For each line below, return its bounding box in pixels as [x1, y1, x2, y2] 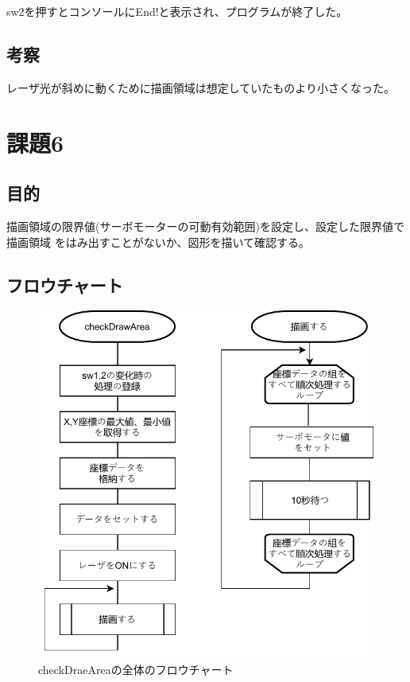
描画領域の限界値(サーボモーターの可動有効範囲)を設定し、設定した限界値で [6, 217, 404, 234]
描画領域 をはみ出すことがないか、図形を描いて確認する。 [6, 233, 310, 250]
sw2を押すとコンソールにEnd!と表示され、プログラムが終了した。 [6, 3, 348, 19]
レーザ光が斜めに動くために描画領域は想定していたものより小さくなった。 [6, 79, 396, 95]
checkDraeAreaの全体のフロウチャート [38, 661, 234, 677]
